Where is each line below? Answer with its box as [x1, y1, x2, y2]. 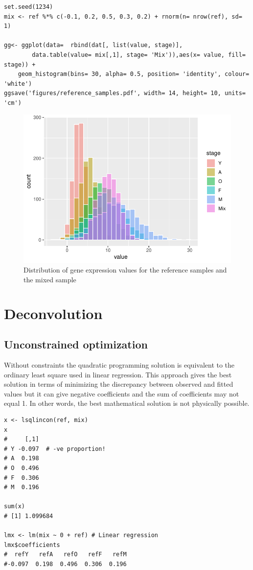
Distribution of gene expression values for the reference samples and [23, 265, 227, 275]
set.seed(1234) [4, 3, 53, 10]
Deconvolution [4, 303, 103, 323]
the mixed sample [23, 274, 76, 284]
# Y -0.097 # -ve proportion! [4, 445, 106, 452]
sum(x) [4, 503, 25, 510]
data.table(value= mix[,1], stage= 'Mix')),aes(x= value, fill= [32, 51, 246, 58]
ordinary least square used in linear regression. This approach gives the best [4, 369, 232, 379]
